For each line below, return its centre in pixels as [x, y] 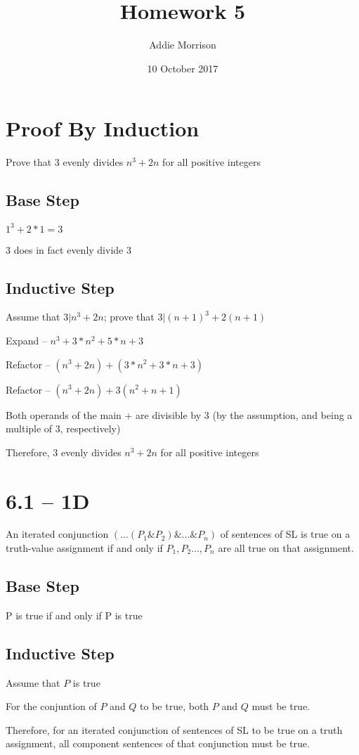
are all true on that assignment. [286, 548]
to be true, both [175, 706]
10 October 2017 [183, 68]
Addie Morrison [183, 45]
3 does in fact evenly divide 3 [68, 249]
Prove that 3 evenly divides [65, 162]
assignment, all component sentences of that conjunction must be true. [158, 743]
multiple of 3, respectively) [63, 428]
